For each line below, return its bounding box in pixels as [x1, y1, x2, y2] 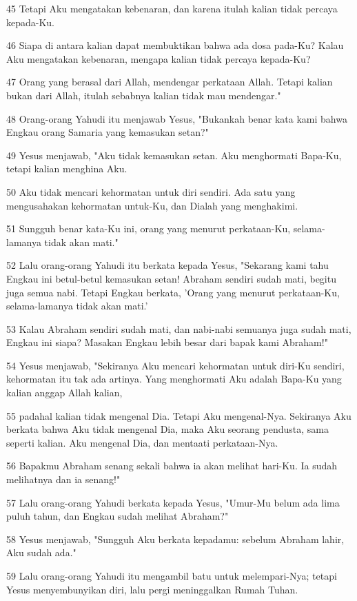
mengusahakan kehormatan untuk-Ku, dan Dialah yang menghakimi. [6, 198, 298, 212]
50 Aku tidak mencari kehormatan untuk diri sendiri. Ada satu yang [6, 184, 296, 198]
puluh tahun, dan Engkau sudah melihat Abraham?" [6, 509, 229, 523]
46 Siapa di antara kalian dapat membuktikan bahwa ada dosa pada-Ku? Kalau [6, 38, 344, 52]
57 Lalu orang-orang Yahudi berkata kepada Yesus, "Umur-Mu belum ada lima [6, 495, 340, 509]
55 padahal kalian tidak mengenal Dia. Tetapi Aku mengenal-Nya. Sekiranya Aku [6, 408, 351, 422]
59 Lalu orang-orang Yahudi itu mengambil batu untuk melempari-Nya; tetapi [6, 569, 337, 582]
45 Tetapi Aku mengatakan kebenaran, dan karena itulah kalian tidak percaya [6, 1, 338, 15]
